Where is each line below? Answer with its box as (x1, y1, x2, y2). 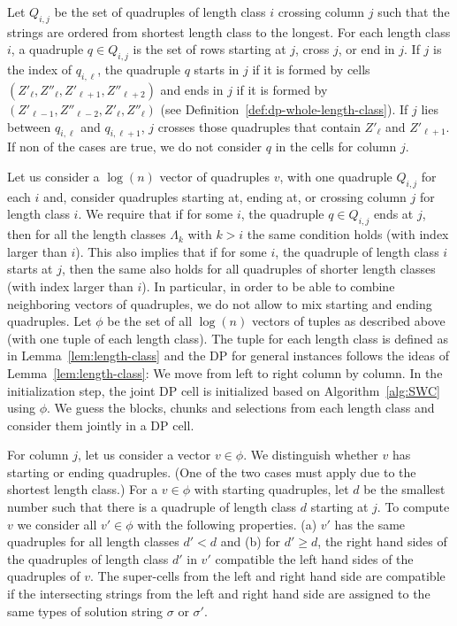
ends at (373, 205, 414, 223)
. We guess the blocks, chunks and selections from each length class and (47, 398, 435, 417)
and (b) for (220, 532, 281, 551)
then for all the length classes (7, 225, 166, 243)
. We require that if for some (78, 205, 233, 223)
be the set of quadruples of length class (54, 3, 266, 20)
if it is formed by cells (252, 60, 370, 79)
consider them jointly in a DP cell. (7, 415, 194, 434)
